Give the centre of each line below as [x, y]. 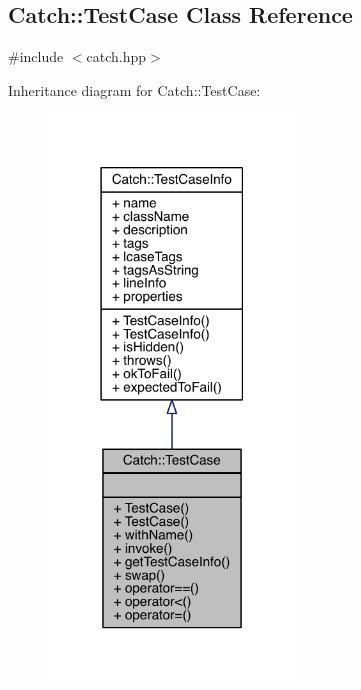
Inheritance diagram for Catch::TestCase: [134, 89]
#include [36, 56]
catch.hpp [116, 56]
